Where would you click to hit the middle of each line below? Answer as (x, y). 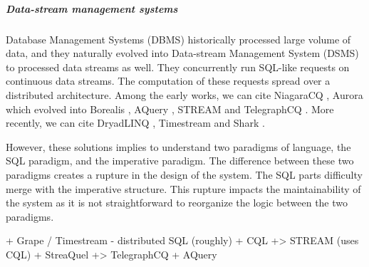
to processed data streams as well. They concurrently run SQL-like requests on (178, 67)
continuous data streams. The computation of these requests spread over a (168, 81)
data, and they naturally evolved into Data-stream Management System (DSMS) (182, 53)
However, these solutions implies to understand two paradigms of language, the (178, 146)
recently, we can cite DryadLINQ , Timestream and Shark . (135, 123)
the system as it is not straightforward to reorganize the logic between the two (177, 203)
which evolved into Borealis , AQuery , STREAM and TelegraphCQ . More (170, 109)
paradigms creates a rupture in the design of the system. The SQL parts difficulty (184, 174)
